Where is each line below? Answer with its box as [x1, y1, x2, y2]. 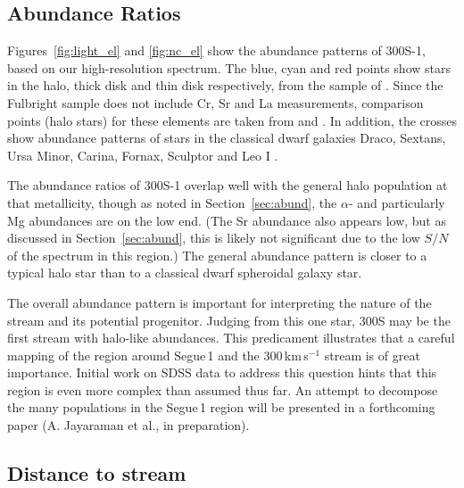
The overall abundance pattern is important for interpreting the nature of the [7, 293, 432, 311]
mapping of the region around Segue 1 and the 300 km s [7, 345, 309, 364]
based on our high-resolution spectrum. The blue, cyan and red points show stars [7, 58, 451, 77]
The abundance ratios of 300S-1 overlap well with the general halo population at [7, 176, 448, 194]
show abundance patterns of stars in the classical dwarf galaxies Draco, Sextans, [7, 128, 446, 147]
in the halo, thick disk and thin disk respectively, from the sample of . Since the [7, 76, 443, 95]
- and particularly [348, 193, 445, 211]
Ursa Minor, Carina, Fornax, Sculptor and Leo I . [7, 145, 278, 164]
